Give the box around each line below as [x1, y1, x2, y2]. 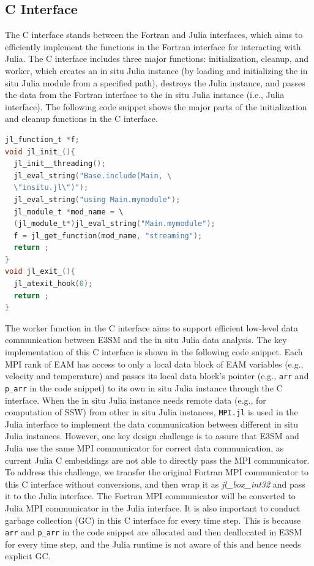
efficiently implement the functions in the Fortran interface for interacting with [5, 40, 301, 53]
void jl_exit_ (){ [5, 267, 75, 276]
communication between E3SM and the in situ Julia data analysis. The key [5, 333, 287, 346]
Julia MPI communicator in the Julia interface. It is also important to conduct [5, 501, 301, 514]
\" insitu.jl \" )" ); [13, 183, 89, 192]
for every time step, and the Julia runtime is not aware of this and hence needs [5, 537, 301, 550]
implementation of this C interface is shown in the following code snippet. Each [5, 345, 303, 358]
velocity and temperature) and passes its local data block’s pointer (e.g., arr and [5, 369, 309, 382]
